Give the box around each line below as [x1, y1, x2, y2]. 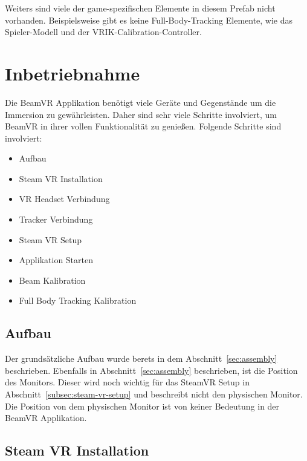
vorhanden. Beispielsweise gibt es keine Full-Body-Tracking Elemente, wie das [5, 13, 293, 26]
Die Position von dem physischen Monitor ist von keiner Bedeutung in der [5, 399, 280, 412]
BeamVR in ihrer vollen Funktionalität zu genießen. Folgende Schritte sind [5, 120, 282, 132]
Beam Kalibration [19, 273, 86, 286]
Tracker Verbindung [19, 213, 93, 226]
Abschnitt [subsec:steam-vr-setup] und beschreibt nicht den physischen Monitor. [5, 388, 303, 401]
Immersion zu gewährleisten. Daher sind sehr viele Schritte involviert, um [5, 108, 277, 120]
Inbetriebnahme [5, 60, 140, 85]
